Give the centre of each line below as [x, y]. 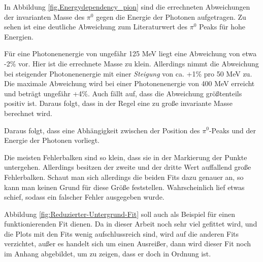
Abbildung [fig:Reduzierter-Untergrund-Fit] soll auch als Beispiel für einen [120, 214]
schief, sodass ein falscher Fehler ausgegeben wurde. [84, 197]
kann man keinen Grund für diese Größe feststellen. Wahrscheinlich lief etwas [124, 187]
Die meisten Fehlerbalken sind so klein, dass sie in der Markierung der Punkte [126, 157]
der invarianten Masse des [44, 16]
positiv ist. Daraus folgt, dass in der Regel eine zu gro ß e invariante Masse [118, 103]
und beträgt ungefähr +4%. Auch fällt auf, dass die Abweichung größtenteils [123, 93]
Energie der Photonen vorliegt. [52, 140]
